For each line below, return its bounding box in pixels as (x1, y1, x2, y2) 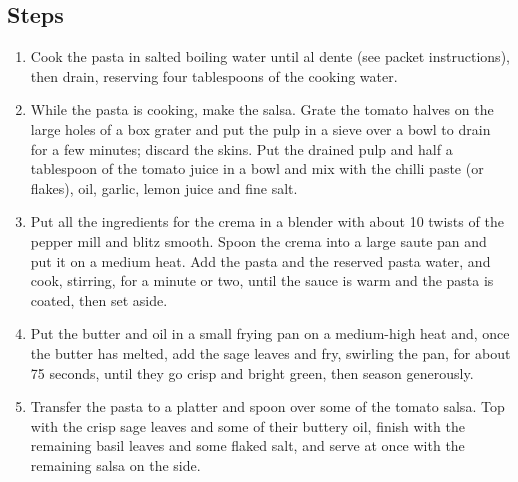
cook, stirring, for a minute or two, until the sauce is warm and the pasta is (30, 270, 494, 291)
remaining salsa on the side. (30, 454, 201, 475)
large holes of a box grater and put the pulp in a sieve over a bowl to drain (30, 118, 491, 139)
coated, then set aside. (30, 289, 168, 310)
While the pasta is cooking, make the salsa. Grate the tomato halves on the (30, 99, 494, 120)
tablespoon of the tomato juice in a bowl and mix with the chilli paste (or (30, 158, 484, 179)
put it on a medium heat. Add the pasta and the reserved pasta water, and (30, 250, 491, 271)
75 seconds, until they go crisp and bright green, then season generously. (30, 362, 474, 383)
